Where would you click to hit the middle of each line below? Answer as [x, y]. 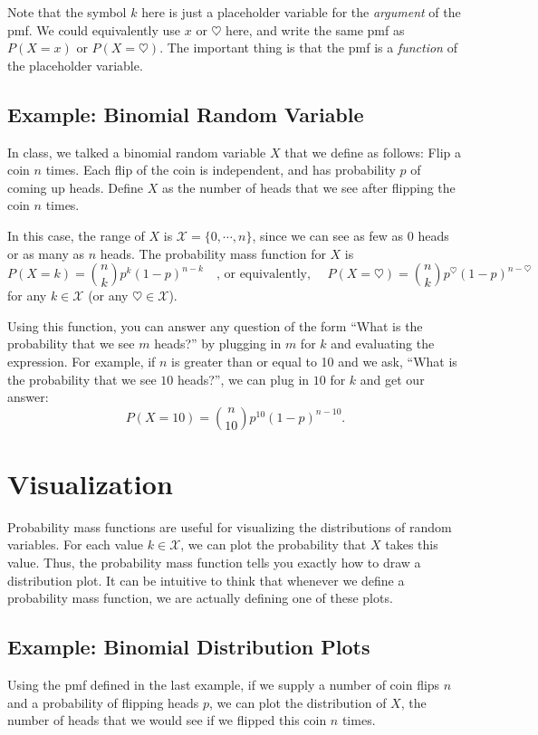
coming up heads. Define [75, 187]
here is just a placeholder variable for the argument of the [301, 12]
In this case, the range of [76, 235]
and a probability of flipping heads [103, 702]
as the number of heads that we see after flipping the [308, 187]
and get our [392, 379]
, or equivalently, [263, 275]
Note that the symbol [67, 12]
